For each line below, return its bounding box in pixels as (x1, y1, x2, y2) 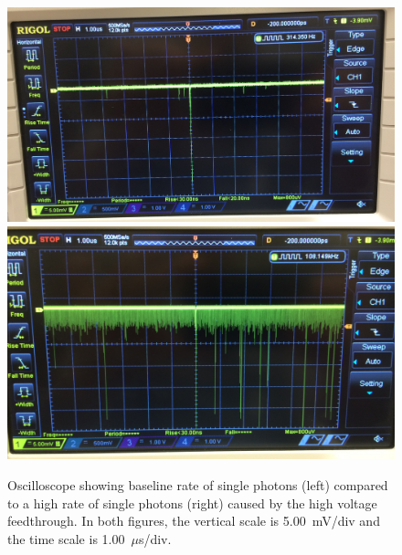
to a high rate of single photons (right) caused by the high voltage (7, 493, 377, 512)
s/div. (138, 529, 172, 548)
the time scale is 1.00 (7, 529, 125, 548)
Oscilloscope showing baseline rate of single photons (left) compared (7, 476, 388, 495)
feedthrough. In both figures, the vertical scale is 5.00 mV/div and (7, 511, 380, 530)
